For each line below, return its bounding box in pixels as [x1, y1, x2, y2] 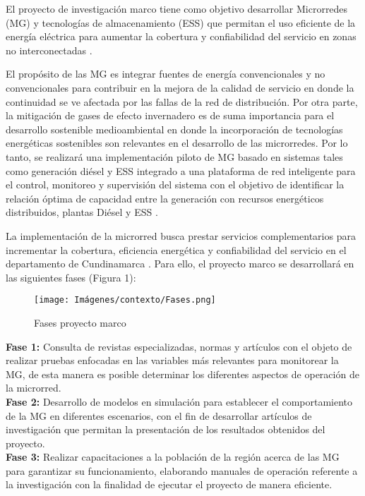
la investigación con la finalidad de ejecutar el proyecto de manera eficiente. [6, 477, 333, 492]
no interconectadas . [6, 42, 92, 57]
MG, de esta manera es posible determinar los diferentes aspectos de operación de [6, 366, 359, 381]
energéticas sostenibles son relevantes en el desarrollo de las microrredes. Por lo [6, 135, 348, 150]
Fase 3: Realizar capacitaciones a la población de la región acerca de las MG [6, 449, 340, 464]
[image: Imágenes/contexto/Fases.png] [34, 295, 216, 306]
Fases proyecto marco [34, 315, 126, 329]
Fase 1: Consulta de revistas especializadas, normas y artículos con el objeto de [6, 339, 352, 353]
